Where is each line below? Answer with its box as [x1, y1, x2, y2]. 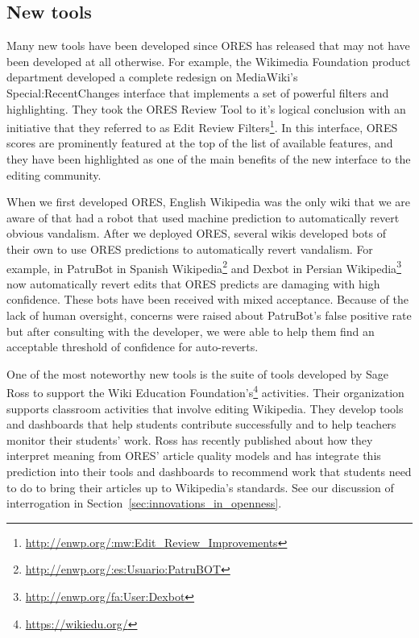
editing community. [6, 166, 102, 183]
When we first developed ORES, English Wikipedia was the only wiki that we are [6, 193, 411, 210]
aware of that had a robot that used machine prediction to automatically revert [6, 209, 400, 226]
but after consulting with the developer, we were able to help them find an [6, 322, 375, 339]
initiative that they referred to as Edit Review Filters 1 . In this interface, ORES [6, 117, 398, 135]
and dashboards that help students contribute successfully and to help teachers [6, 416, 396, 433]
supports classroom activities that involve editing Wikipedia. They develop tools [6, 400, 404, 416]
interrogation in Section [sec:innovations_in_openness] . [6, 495, 282, 512]
